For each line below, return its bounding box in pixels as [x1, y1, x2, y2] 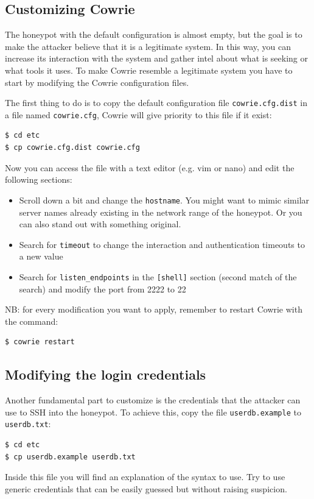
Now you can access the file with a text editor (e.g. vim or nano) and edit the [5, 161, 295, 174]
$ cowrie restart [5, 338, 75, 347]
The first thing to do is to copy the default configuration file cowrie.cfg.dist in [5, 96, 307, 109]
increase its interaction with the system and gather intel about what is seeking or [5, 52, 308, 65]
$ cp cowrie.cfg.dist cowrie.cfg [5, 143, 140, 152]
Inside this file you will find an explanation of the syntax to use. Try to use [5, 470, 285, 483]
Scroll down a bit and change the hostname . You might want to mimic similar [19, 193, 310, 206]
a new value [19, 250, 63, 263]
